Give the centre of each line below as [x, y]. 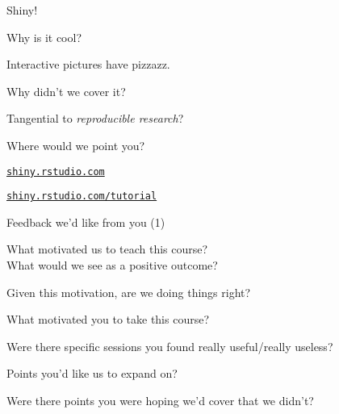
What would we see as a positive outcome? [112, 265]
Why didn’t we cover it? [66, 91]
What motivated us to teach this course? [107, 249]
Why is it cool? [44, 37]
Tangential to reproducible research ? [95, 118]
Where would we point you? [76, 145]
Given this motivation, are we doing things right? [129, 292]
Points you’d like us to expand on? [92, 373]
